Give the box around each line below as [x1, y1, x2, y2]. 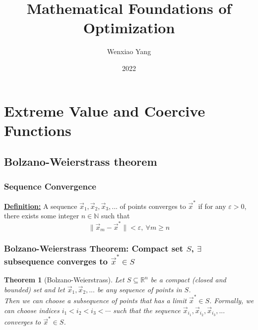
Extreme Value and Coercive [4, 100, 205, 121]
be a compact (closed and [150, 274, 226, 285]
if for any [198, 200, 226, 211]
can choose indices [4, 305, 60, 315]
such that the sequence [113, 305, 181, 315]
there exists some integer [4, 210, 79, 221]
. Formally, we [209, 295, 254, 306]
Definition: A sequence [4, 200, 77, 211]
